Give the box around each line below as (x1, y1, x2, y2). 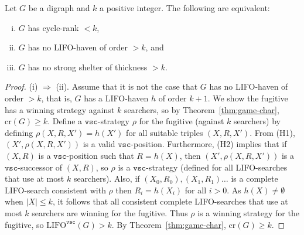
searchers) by (233, 115, 281, 127)
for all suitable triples (126, 126, 203, 138)
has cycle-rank (28, 21, 79, 33)
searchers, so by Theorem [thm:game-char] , (124, 103, 279, 115)
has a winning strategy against (5, 103, 115, 115)
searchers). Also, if (73, 172, 140, 185)
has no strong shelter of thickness (28, 60, 148, 73)
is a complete (231, 172, 278, 185)
